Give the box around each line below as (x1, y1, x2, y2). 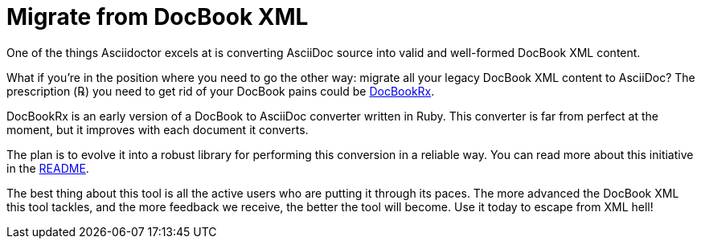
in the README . (6, 161, 89, 175)
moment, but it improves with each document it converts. (6, 122, 309, 137)
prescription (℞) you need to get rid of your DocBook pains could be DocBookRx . (6, 84, 435, 98)
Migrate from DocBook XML (6, 3, 309, 31)
